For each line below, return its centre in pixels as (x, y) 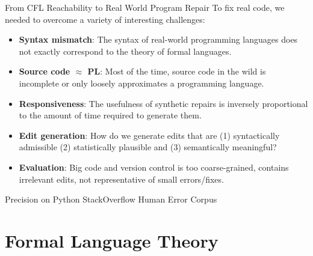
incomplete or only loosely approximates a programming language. (141, 83)
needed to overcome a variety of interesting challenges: (105, 19)
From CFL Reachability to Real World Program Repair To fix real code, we (145, 7)
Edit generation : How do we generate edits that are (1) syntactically (149, 135)
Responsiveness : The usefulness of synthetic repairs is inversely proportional (163, 103)
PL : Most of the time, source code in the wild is (177, 71)
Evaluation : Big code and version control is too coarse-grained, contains (154, 167)
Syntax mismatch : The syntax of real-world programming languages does (158, 39)
